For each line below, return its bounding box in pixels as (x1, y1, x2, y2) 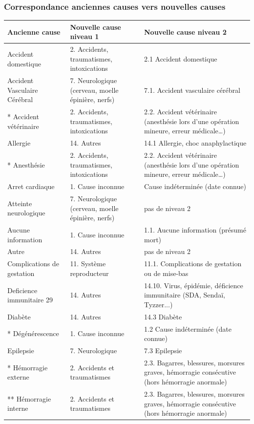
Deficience (7, 285, 38, 295)
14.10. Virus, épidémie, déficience (144, 280, 243, 290)
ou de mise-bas (144, 268, 189, 278)
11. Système (70, 258, 106, 269)
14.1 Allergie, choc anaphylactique (144, 138, 247, 148)
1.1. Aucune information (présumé (144, 225, 246, 234)
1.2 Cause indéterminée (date (144, 323, 232, 334)
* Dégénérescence (7, 328, 59, 339)
